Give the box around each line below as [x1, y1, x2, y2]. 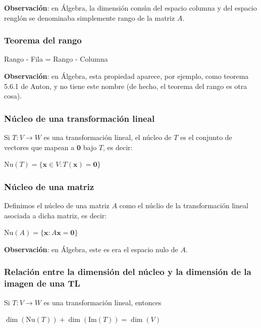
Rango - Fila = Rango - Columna [4, 54, 108, 64]
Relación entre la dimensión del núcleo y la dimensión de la [4, 265, 251, 278]
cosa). [4, 90, 22, 101]
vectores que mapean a [4, 142, 75, 152]
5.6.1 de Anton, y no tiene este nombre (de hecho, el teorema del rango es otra [4, 80, 247, 91]
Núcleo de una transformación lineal [4, 112, 155, 124]
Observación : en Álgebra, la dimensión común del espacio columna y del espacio [4, 3, 257, 13]
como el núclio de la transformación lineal [119, 200, 248, 210]
